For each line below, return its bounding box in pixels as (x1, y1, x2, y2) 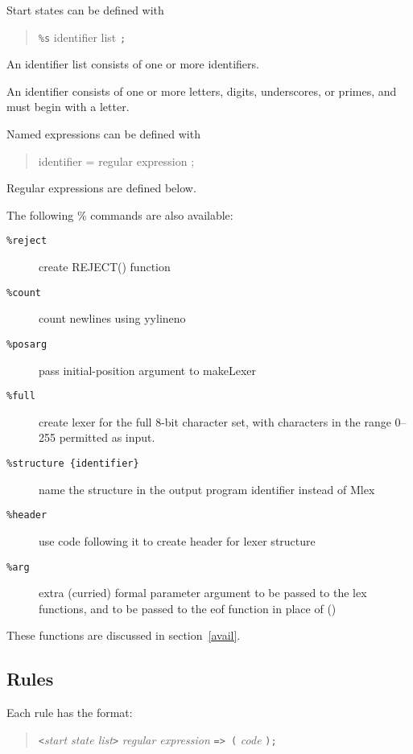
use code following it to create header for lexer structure (39, 532, 316, 549)
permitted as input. (59, 429, 155, 446)
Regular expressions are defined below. (6, 179, 196, 196)
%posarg (6, 338, 47, 350)
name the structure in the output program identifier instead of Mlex (39, 480, 375, 497)
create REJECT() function (39, 258, 171, 275)
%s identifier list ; (38, 28, 126, 45)
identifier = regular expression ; (38, 152, 195, 169)
